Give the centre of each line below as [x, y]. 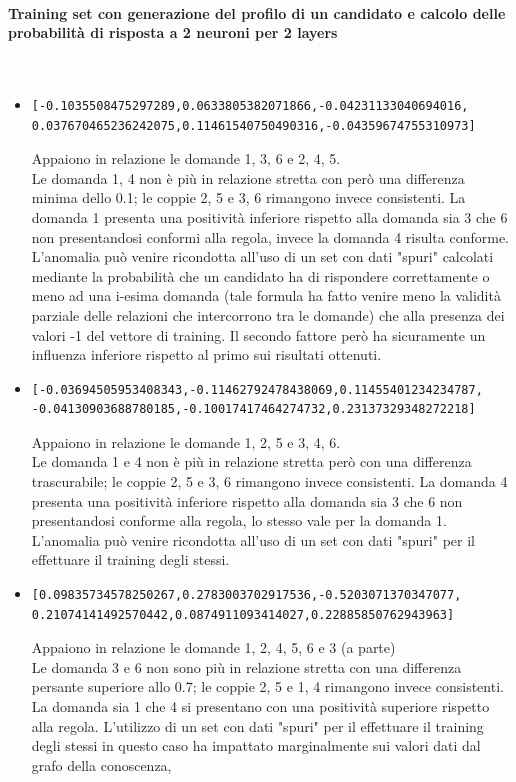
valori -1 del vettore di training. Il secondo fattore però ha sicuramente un [258, 334]
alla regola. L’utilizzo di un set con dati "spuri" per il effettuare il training [257, 725]
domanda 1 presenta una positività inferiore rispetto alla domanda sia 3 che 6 [269, 216]
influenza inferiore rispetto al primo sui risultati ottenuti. [206, 354]
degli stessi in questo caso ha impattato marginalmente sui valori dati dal [256, 745]
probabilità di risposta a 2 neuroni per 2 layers [173, 32]
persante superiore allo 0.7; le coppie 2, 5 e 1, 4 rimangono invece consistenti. [267, 686]
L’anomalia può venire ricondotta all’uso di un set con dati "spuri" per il [253, 539]
